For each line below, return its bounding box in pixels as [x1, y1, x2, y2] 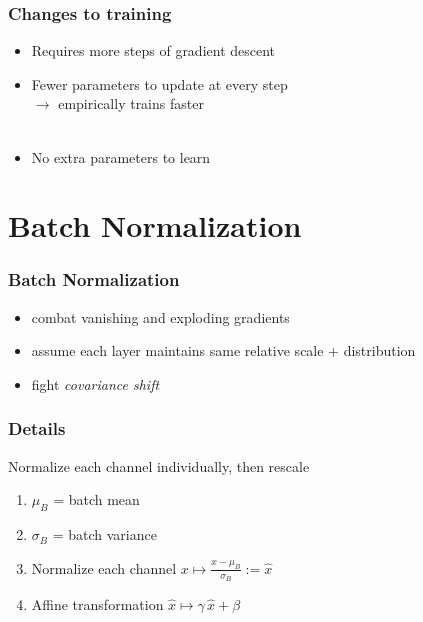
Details [8, 416, 66, 441]
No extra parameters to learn [31, 146, 211, 167]
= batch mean [53, 489, 140, 510]
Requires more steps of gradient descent [31, 40, 276, 61]
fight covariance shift [31, 373, 160, 394]
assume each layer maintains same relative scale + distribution [31, 340, 416, 361]
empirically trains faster [58, 93, 204, 114]
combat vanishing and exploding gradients [31, 306, 290, 327]
